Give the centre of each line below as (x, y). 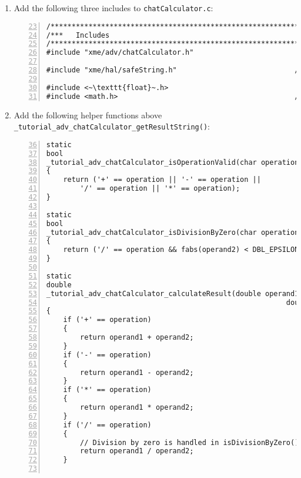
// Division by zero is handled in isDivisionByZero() (190, 442)
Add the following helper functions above (88, 114)
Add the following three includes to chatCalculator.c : (113, 8)
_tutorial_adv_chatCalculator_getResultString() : (112, 126)
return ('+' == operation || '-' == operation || (162, 180)
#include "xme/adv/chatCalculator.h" (120, 53)
